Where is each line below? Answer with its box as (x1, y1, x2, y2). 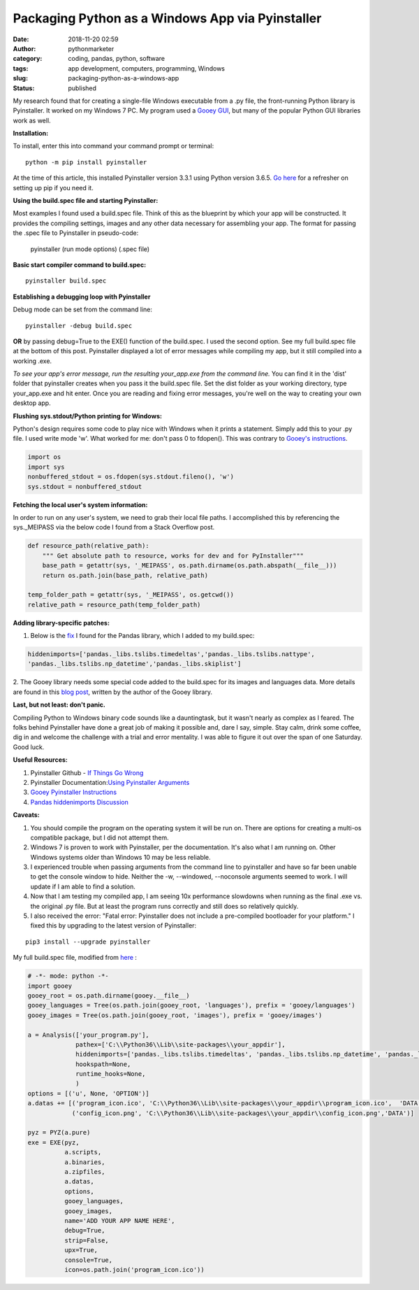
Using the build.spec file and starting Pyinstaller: (13, 197, 159, 205)
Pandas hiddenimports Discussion (30, 798, 128, 806)
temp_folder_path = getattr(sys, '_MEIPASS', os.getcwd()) (27, 591, 234, 599)
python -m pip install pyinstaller (25, 158, 147, 166)
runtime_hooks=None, (75, 1070, 146, 1078)
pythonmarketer (68, 44, 115, 52)
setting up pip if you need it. (13, 183, 94, 192)
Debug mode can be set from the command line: (13, 305, 153, 314)
